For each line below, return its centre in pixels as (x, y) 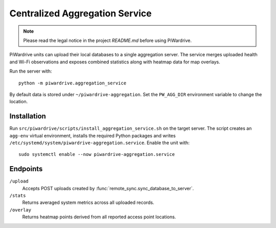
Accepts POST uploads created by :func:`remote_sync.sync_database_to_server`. (108, 188)
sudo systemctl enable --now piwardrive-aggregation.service (97, 154)
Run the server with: (31, 71)
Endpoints (26, 169)
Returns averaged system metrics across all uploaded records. (88, 202)
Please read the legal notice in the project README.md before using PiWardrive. (107, 40)
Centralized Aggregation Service (80, 13)
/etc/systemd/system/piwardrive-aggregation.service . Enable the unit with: (100, 143)
